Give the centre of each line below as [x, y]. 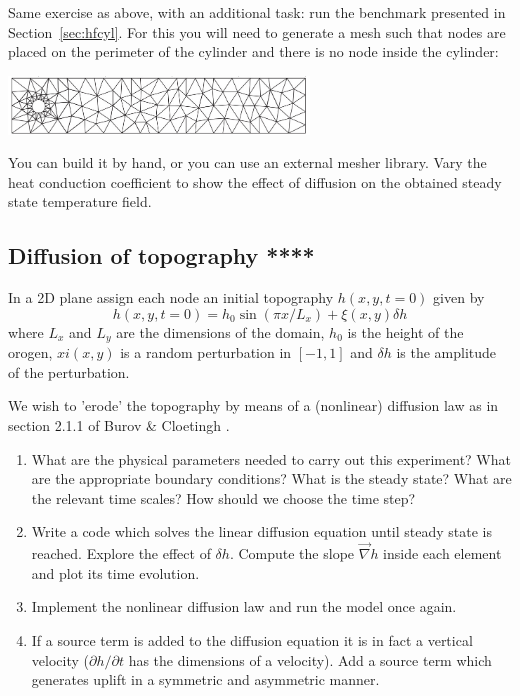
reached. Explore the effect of [121, 553]
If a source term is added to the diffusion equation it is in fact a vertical [252, 639]
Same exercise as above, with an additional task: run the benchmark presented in [257, 12]
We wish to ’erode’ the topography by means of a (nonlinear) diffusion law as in [253, 405]
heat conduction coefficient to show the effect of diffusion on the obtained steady [255, 181]
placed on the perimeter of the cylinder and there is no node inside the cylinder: [253, 51]
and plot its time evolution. [115, 572]
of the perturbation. [69, 371]
